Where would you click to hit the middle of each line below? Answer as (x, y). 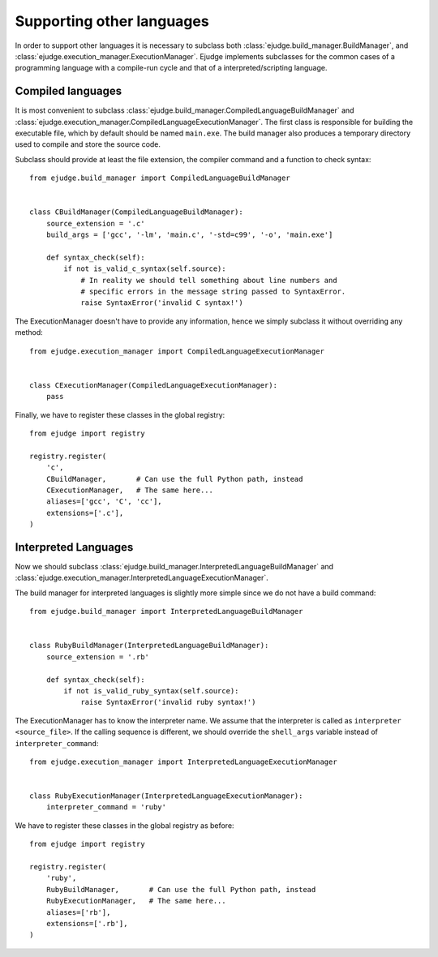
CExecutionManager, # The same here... (130, 490)
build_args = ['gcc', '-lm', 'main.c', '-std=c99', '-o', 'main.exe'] (189, 235)
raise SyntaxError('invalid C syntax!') (162, 303)
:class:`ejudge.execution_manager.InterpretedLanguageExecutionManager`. (142, 578)
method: (29, 333)
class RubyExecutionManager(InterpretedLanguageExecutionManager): (166, 796)
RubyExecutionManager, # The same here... (136, 901)
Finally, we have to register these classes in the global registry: (120, 414)
